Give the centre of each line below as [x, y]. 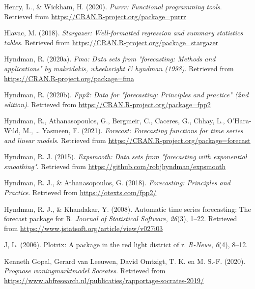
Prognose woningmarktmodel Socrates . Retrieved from [85, 271]
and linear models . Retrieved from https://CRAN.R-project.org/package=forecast [127, 140]
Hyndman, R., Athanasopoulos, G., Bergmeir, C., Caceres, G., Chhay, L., [114, 121]
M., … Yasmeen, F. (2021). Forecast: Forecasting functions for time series [133, 130]
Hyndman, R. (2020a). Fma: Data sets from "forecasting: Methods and [110, 59]
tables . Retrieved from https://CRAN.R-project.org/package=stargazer [111, 42]
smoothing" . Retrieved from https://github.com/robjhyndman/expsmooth [115, 166]
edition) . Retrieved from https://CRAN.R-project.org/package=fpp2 [107, 104]
